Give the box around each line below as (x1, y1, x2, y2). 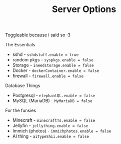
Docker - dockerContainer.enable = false (12, 67, 99, 74)
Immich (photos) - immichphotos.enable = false (12, 128, 111, 134)
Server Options (51, 4, 116, 15)
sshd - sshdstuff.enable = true (12, 51, 79, 57)
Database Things (5, 83, 40, 89)
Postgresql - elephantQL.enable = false (12, 92, 95, 99)
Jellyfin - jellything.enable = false (12, 122, 88, 129)
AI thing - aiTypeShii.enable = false (12, 133, 89, 139)
